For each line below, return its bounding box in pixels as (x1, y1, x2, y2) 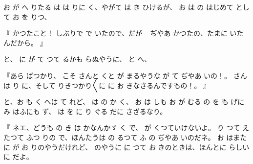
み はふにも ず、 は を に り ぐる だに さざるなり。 (3, 106, 167, 116)
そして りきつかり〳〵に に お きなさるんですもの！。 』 (35, 80, 211, 90)
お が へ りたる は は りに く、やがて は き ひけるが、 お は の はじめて (3, 2, 233, 12)
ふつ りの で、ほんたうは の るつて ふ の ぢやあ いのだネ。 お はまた (26, 132, 247, 142)
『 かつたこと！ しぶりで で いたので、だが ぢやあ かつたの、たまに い (3, 28, 237, 38)
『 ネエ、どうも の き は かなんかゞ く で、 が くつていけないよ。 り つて (3, 122, 240, 133)
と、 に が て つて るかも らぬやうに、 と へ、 (3, 54, 151, 64)
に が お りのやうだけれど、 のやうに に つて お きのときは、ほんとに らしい (3, 141, 250, 152)
